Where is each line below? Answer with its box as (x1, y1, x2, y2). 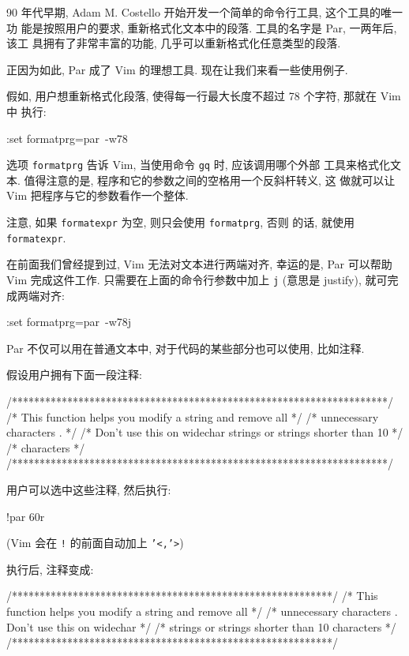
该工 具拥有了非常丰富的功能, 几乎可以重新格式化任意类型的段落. (6, 35, 341, 51)
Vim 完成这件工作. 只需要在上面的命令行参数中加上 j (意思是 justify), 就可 (6, 271, 388, 287)
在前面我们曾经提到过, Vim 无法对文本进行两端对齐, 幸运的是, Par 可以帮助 (6, 256, 392, 272)
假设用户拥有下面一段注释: (6, 366, 142, 383)
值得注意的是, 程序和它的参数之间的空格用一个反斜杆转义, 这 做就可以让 (24, 171, 396, 188)
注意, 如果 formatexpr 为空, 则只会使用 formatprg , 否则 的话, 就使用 (6, 214, 355, 230)
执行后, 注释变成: (6, 560, 94, 577)
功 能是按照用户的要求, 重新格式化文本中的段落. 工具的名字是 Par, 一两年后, (6, 19, 397, 36)
